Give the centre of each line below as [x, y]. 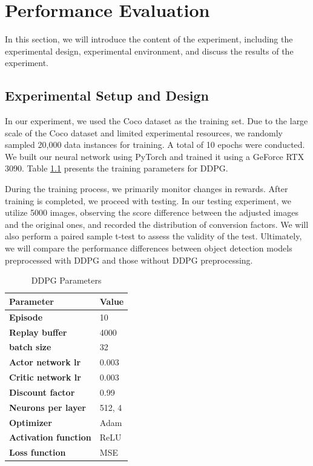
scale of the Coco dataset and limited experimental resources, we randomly [144, 132]
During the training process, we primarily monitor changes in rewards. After [147, 189]
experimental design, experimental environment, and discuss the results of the [149, 51]
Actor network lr [45, 362]
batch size [30, 347]
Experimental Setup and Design [107, 95]
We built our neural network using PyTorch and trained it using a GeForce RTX [155, 156]
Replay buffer [38, 332]
